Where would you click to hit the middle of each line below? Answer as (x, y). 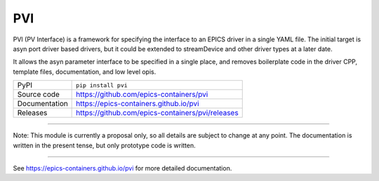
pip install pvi (102, 85)
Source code (38, 95)
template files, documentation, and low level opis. (85, 72)
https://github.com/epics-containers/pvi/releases (157, 113)
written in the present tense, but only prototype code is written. (104, 145)
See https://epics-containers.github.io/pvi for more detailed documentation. (122, 168)
